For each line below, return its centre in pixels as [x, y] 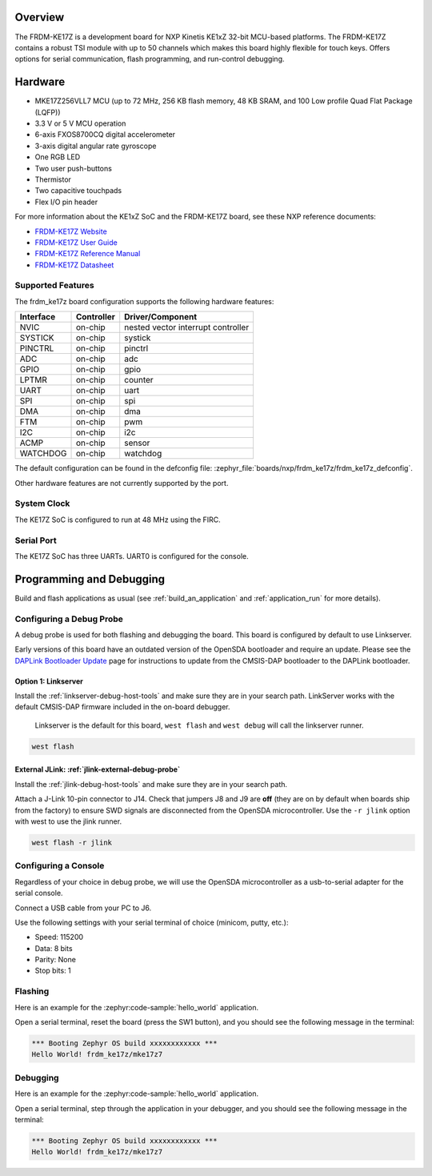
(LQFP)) [48, 112]
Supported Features [55, 286]
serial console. [39, 893]
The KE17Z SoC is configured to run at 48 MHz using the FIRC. [118, 520]
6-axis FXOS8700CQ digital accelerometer [105, 134]
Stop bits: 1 [53, 971]
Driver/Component [161, 317]
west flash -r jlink [72, 843]
